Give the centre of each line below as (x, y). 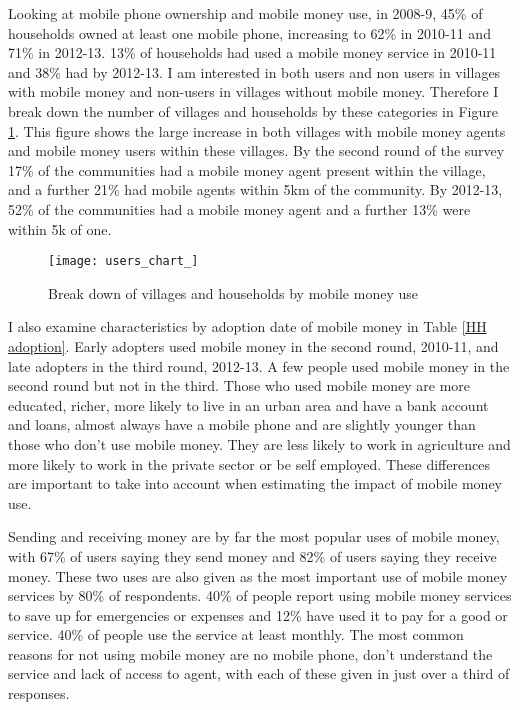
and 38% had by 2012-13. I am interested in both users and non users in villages (254, 71)
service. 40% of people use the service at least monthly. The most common (236, 634)
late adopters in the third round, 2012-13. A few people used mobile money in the (259, 365)
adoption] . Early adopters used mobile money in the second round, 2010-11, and (253, 345)
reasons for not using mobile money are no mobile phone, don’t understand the (250, 653)
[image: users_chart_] (123, 261)
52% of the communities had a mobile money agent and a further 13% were (239, 208)
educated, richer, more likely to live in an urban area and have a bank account (248, 404)
